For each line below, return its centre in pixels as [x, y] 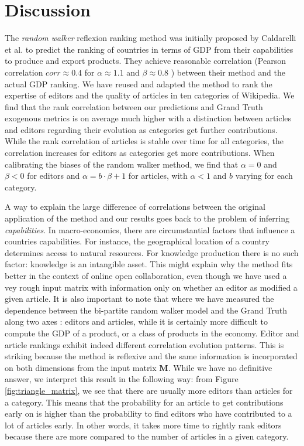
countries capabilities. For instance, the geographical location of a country [137, 241]
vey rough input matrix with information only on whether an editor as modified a [151, 287]
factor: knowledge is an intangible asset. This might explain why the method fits [149, 264]
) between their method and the [228, 72]
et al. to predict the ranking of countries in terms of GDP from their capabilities [149, 49]
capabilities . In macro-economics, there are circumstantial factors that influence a [150, 229]
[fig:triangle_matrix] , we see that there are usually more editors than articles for [149, 390]
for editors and [53, 176]
